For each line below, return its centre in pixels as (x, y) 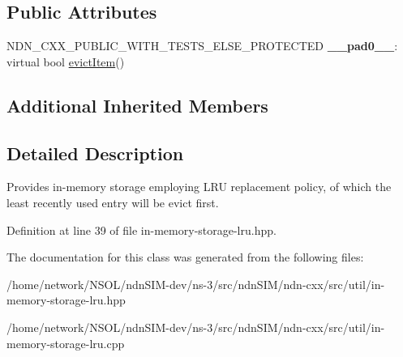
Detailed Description (95, 153)
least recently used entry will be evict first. (113, 202)
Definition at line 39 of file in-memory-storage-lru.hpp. (141, 229)
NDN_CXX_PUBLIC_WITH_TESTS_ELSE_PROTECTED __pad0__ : (202, 46)
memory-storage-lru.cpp (66, 343)
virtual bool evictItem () (66, 61)
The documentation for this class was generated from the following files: (185, 257)
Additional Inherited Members (137, 105)
